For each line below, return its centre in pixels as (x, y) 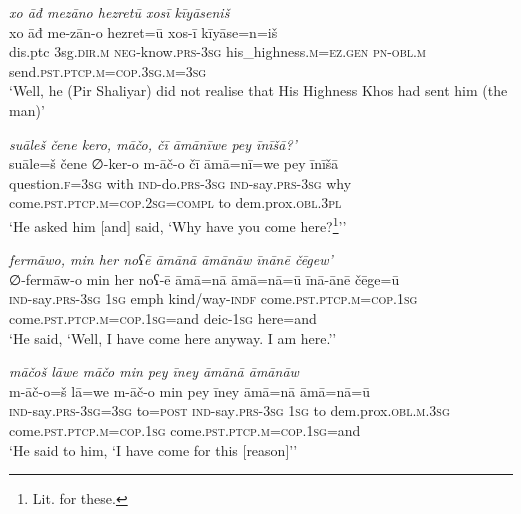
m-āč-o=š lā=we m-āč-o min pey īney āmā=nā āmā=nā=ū (189, 390)
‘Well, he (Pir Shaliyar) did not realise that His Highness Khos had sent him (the (258, 90)
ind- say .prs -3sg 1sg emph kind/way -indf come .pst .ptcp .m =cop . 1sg (213, 298)
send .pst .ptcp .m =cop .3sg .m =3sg (108, 70)
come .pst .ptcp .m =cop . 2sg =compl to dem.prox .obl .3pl (175, 202)
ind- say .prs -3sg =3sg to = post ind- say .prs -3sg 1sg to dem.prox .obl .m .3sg (229, 410)
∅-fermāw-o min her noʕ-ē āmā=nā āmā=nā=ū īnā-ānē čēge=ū (204, 278)
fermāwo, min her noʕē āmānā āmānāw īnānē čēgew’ (171, 259)
